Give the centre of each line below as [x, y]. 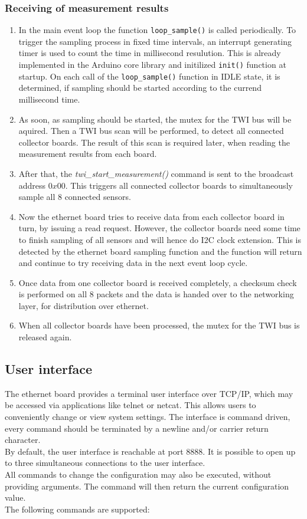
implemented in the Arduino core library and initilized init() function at [152, 65]
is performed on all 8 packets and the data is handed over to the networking [156, 294]
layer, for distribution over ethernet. [84, 305]
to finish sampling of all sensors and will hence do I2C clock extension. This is [160, 239]
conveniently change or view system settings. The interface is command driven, [148, 417]
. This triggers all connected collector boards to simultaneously [179, 185]
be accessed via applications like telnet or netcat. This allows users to [130, 405]
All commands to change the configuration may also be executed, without [138, 474]
